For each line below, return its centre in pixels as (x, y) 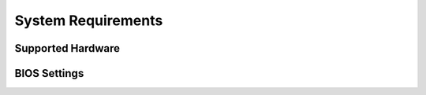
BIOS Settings (49, 73)
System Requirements (89, 20)
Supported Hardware (67, 48)
